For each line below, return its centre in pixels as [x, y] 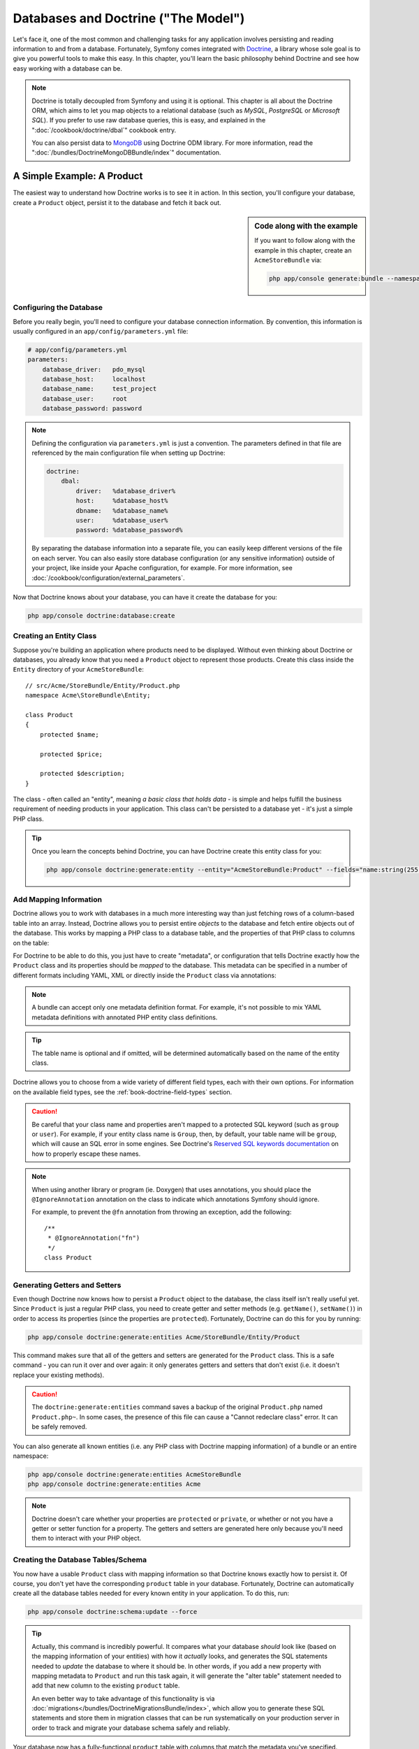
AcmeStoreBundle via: [288, 260]
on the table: [31, 943]
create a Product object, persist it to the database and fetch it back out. [117, 202]
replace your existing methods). [59, 1375]
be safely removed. [59, 1426]
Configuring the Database [58, 308]
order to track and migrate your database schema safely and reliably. [131, 1727]
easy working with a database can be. [67, 68]
